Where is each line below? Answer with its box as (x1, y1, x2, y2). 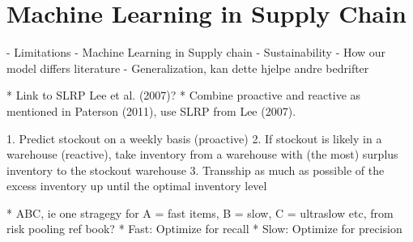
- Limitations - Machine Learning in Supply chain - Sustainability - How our (6, 44, 386, 61)
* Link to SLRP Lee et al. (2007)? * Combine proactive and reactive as (6, 87, 361, 104)
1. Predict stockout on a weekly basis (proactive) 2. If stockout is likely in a (6, 129, 382, 146)
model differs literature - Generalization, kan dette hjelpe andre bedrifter (6, 59, 369, 76)
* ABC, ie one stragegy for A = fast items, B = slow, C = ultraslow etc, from (6, 204, 394, 221)
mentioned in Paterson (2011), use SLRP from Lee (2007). (6, 102, 296, 119)
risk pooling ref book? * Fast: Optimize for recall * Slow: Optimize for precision (6, 220, 402, 237)
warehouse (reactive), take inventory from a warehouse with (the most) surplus (6, 146, 398, 163)
